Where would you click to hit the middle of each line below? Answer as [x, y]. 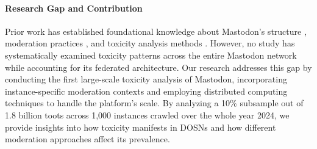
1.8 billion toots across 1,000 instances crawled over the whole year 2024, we [147, 114]
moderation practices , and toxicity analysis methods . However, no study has [150, 43]
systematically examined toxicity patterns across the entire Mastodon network [151, 55]
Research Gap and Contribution [74, 8]
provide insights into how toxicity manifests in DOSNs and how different [141, 127]
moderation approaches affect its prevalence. [87, 139]
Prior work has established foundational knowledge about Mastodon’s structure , [156, 31]
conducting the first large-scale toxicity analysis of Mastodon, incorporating [146, 79]
